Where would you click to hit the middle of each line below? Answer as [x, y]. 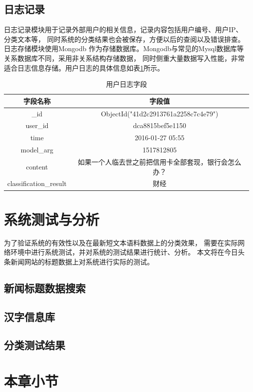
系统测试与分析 [52, 219]
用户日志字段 [126, 84]
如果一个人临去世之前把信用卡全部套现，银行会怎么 [160, 161]
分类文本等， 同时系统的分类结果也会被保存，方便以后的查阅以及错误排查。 [124, 39]
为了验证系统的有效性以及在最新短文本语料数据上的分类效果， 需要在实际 [121, 242]
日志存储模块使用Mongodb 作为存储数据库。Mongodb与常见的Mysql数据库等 [124, 48]
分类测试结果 [35, 345]
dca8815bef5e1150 [160, 125]
